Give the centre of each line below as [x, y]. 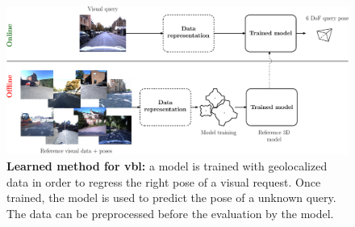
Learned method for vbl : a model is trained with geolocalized [167, 166]
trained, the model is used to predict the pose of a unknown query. [171, 198]
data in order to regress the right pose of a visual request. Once [164, 181]
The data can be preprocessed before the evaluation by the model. [170, 213]
